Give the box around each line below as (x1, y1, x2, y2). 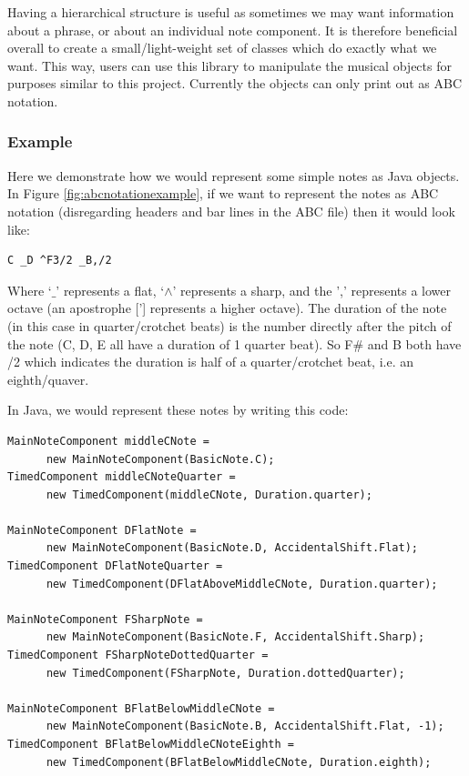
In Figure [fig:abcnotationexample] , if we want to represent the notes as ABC (7, 184, 439, 203)
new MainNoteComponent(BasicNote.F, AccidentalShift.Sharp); (46, 630, 425, 644)
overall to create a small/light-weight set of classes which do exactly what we (7, 38, 437, 57)
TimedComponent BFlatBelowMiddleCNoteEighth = (7, 738, 294, 751)
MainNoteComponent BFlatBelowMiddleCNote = (7, 701, 275, 715)
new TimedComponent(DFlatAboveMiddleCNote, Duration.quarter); (46, 577, 438, 590)
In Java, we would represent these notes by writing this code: (7, 400, 349, 419)
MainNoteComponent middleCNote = (7, 434, 209, 448)
